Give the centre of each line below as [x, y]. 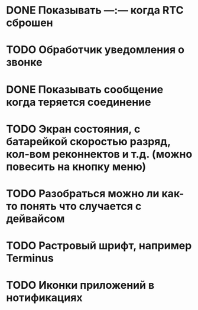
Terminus [30, 258]
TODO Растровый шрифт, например [99, 246]
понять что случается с [81, 206]
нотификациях [44, 298]
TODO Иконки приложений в [80, 285]
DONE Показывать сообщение [85, 89]
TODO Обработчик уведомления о [95, 50]
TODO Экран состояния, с [73, 129]
